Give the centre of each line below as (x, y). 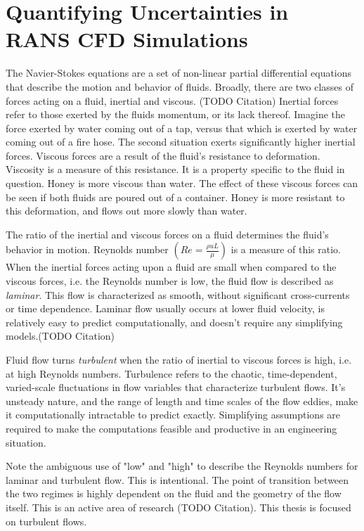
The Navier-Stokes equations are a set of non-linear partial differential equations (179, 73)
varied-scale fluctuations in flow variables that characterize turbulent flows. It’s (176, 387)
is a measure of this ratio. (286, 249)
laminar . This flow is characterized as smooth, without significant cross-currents (178, 294)
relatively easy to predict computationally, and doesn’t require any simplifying (174, 322)
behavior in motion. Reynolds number (87, 249)
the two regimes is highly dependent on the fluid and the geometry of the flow (174, 493)
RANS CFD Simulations (127, 39)
